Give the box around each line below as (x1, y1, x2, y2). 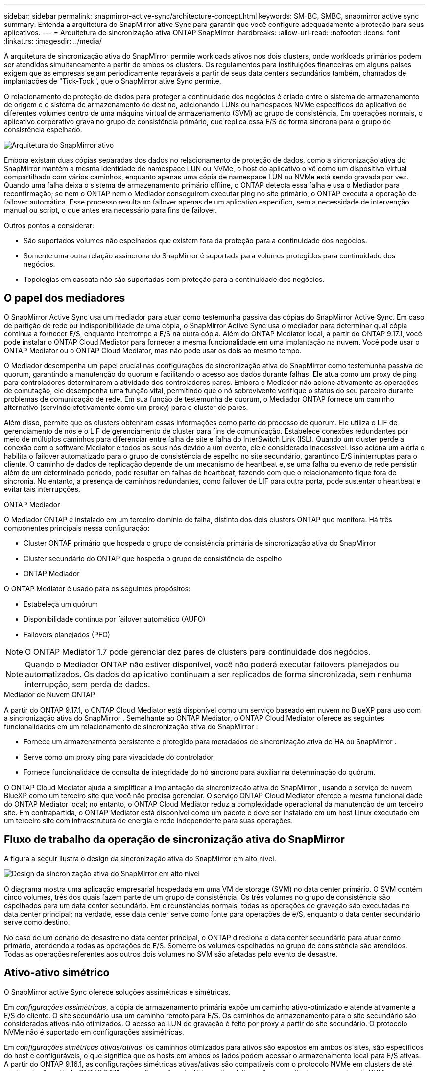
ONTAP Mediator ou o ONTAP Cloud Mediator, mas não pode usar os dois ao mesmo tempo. (4, 346, 302, 355)
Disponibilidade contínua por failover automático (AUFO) (24, 614, 206, 623)
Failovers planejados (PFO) (24, 630, 110, 638)
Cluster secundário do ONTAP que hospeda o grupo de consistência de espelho (24, 554, 282, 562)
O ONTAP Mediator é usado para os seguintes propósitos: (4, 584, 191, 593)
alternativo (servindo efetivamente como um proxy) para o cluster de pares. (4, 403, 248, 411)
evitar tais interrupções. (4, 484, 80, 493)
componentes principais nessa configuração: (4, 523, 150, 532)
